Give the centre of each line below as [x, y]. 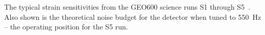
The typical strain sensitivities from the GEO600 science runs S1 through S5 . [127, 7]
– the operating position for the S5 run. [66, 27]
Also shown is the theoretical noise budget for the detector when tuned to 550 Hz [133, 16]
